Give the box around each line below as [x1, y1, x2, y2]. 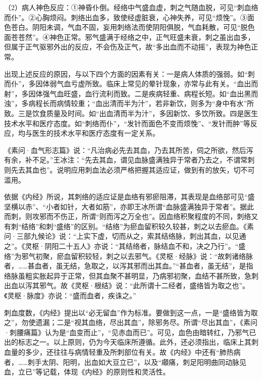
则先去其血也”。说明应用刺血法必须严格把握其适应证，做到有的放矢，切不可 [4, 164, 255, 175]
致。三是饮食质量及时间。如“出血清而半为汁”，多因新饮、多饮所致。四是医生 [4, 107, 258, 118]
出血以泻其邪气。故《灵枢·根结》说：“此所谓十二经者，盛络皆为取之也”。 [4, 280, 250, 291]
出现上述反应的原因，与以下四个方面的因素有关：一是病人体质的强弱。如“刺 [4, 68, 255, 79]
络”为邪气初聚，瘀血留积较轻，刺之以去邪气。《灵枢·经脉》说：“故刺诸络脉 [4, 250, 253, 261]
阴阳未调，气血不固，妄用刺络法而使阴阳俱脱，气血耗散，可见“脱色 [32, 22, 255, 32]
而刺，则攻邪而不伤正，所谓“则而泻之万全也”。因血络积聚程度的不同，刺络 [4, 211, 251, 222]
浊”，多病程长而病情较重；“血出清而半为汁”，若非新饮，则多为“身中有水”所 [4, 98, 254, 108]
